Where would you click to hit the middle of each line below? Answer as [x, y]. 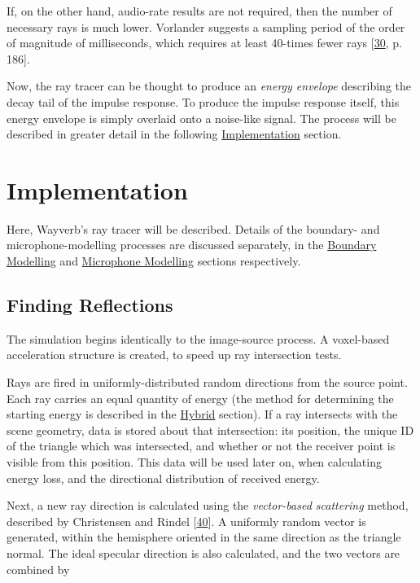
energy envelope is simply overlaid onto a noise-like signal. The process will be [201, 118]
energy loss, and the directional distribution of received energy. [163, 478]
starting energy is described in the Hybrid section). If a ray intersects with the [202, 414]
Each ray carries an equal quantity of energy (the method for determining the [200, 398]
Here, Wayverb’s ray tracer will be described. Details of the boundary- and [193, 228]
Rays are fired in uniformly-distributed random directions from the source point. [207, 382]
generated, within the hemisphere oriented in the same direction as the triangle [204, 537]
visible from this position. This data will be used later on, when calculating [194, 462]
